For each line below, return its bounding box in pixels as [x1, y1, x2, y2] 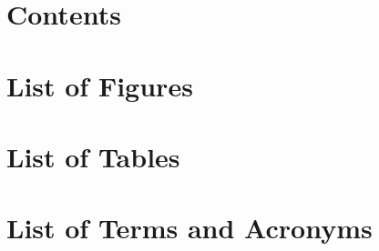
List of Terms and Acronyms [6, 209, 373, 246]
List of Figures [6, 66, 193, 104]
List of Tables [6, 137, 180, 175]
